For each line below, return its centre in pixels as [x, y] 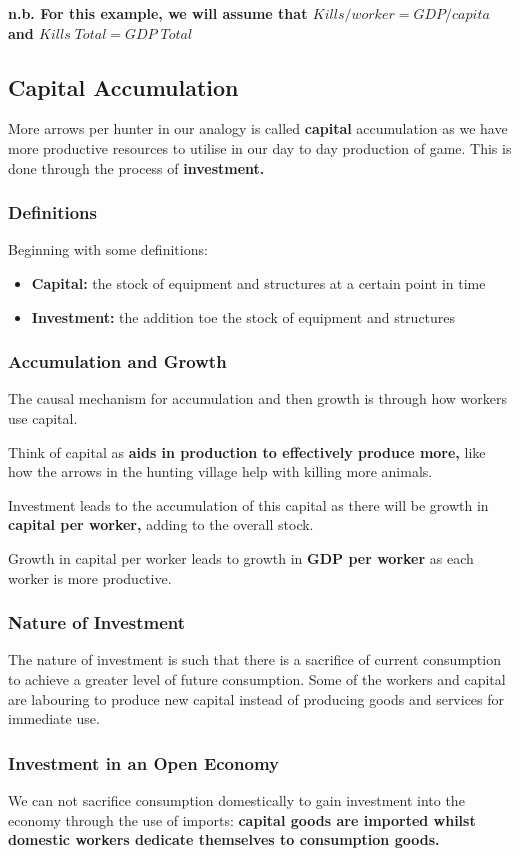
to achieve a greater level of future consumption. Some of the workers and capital [257, 678]
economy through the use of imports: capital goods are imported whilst [242, 819]
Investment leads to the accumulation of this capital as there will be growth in [248, 504]
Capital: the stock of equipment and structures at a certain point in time [258, 282]
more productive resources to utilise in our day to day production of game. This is [260, 147]
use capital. [43, 417]
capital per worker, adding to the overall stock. [161, 524]
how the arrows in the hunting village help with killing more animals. [220, 471]
